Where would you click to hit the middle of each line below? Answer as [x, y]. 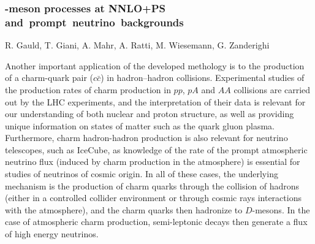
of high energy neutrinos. [52, 234]
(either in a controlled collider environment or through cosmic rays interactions [153, 198]
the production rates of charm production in [88, 89]
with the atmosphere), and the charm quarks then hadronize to [124, 209]
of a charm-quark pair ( [49, 78]
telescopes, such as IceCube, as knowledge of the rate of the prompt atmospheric [156, 149]
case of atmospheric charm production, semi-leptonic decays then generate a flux [156, 222]
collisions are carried [272, 89]
